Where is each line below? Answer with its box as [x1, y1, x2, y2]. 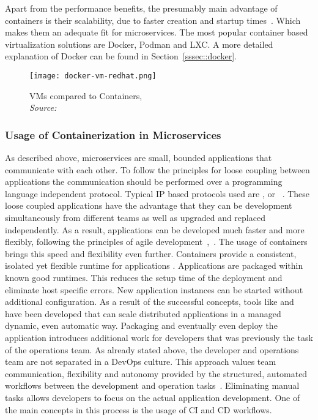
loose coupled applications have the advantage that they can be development [5, 199, 292, 212]
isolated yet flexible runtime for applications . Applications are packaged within [5, 259, 303, 272]
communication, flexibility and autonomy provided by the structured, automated [5, 367, 308, 380]
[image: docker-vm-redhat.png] [29, 71, 157, 80]
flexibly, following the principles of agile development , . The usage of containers [5, 235, 308, 248]
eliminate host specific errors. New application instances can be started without [5, 283, 303, 296]
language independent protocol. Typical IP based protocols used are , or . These [5, 187, 310, 200]
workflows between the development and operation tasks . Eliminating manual [5, 379, 300, 392]
